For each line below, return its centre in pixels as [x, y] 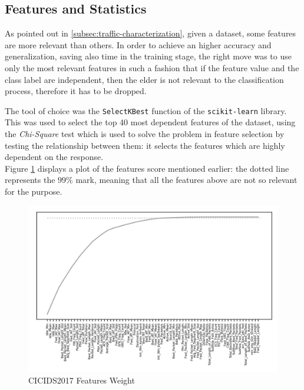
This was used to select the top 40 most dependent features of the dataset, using [150, 122]
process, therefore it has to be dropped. [76, 91]
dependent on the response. [54, 157]
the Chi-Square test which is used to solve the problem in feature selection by [145, 134]
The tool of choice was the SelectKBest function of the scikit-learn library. [146, 110]
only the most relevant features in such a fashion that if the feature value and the [152, 67]
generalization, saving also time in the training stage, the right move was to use [148, 56]
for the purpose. [34, 191]
